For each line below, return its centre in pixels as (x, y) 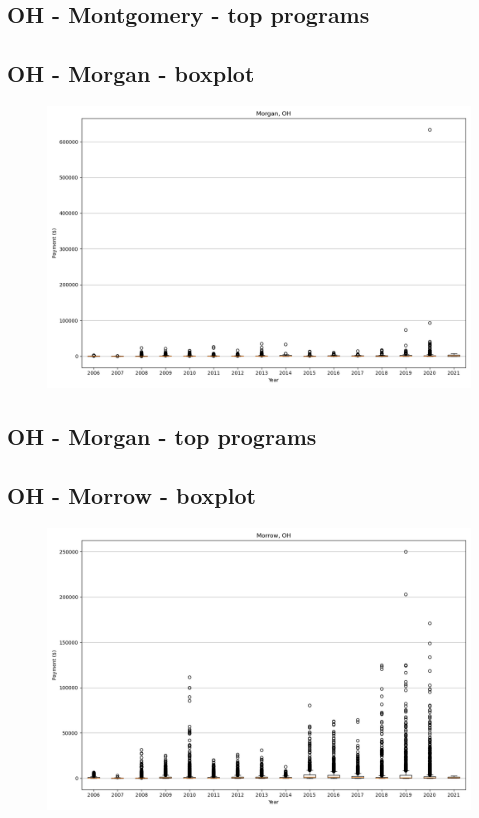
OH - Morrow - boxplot (131, 495)
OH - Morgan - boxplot (131, 73)
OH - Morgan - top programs (162, 436)
